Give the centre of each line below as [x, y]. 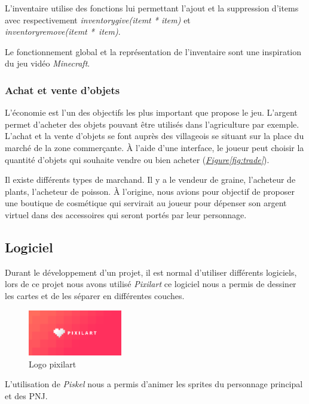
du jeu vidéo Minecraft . [48, 63]
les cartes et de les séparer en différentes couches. [95, 295]
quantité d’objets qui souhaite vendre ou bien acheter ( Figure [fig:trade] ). [137, 159]
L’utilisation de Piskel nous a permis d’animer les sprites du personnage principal [154, 384]
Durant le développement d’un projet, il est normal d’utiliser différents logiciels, [151, 272]
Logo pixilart [53, 364]
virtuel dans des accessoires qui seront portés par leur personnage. [126, 214]
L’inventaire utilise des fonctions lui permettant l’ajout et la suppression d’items [152, 8]
